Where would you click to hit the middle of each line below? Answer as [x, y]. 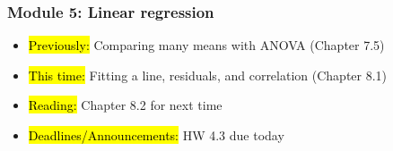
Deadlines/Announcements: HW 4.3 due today [156, 135]
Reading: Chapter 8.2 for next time [125, 105]
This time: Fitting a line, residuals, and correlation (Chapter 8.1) [208, 75]
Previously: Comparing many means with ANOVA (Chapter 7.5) [206, 45]
